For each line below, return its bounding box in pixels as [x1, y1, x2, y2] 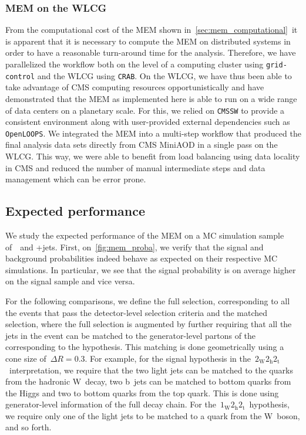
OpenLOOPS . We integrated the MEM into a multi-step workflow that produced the [5, 127, 301, 139]
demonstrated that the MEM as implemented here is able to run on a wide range [5, 92, 297, 104]
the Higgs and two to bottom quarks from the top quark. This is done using [5, 386, 279, 399]
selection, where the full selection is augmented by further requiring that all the [5, 318, 292, 330]
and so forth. [5, 421, 52, 433]
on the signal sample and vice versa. [5, 275, 135, 287]
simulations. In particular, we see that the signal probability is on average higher [5, 263, 296, 276]
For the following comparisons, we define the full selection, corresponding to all [5, 294, 290, 307]
